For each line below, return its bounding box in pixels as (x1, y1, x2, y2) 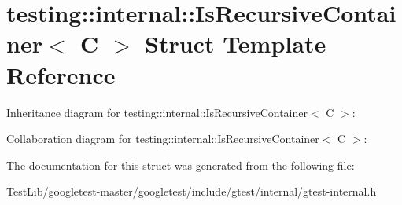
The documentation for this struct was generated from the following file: (6, 156, 355, 173)
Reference (6, 58, 116, 90)
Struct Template (145, 27, 326, 60)
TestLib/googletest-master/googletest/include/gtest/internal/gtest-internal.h (6, 183, 377, 200)
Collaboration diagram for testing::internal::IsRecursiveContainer (6, 130, 319, 147)
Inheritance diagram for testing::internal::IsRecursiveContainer (6, 104, 308, 120)
